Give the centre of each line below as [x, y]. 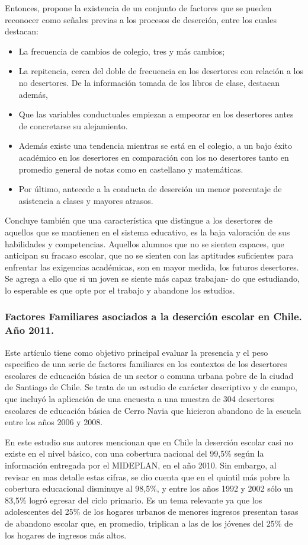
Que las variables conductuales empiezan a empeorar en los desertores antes [156, 114]
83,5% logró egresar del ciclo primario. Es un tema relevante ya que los [134, 500]
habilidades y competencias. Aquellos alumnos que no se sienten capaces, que [145, 243]
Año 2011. [30, 330]
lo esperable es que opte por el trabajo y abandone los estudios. [120, 290]
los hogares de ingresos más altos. [66, 535]
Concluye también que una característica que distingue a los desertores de [139, 220]
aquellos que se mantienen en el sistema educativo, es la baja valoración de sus [147, 232]
